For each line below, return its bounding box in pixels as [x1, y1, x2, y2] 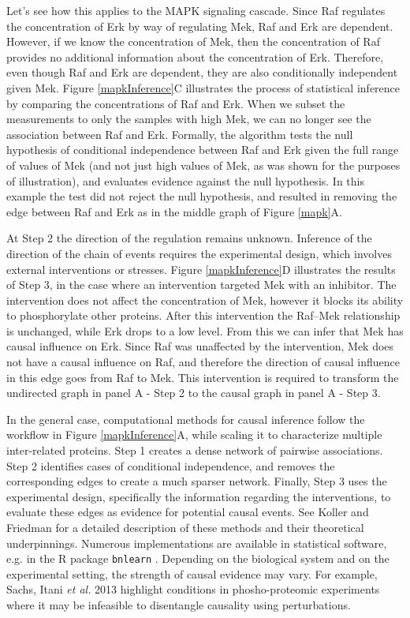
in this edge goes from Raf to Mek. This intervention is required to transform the [6, 369, 399, 385]
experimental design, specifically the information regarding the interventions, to [6, 488, 391, 504]
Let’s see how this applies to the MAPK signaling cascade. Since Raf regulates [6, 2, 386, 18]
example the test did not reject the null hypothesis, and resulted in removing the [6, 188, 397, 204]
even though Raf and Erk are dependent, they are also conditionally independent [6, 64, 398, 81]
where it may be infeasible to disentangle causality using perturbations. [6, 597, 351, 613]
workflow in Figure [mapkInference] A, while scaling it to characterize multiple [6, 426, 382, 443]
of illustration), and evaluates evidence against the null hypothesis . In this [6, 172, 364, 189]
